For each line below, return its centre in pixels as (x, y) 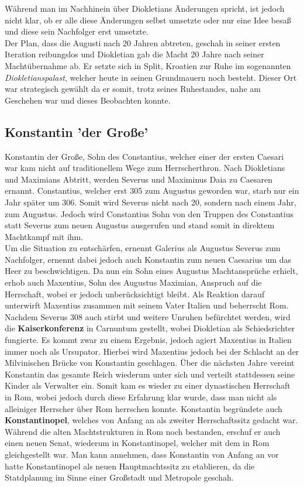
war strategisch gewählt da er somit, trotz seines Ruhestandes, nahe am (133, 89)
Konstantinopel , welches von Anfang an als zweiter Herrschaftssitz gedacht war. (151, 420)
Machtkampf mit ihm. (44, 236)
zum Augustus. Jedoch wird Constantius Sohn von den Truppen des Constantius (149, 213)
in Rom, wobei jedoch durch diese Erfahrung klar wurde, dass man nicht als (141, 397)
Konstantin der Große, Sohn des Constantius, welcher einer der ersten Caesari (144, 156)
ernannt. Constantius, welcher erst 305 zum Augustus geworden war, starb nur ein (152, 191)
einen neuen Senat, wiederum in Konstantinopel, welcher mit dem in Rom (137, 443)
